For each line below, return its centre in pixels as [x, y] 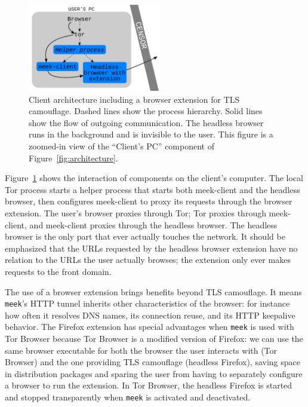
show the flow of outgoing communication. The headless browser [146, 122]
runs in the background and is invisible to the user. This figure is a [151, 134]
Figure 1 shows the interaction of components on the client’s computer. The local [154, 178]
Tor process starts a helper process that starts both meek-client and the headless [153, 189]
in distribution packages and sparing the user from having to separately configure [154, 373]
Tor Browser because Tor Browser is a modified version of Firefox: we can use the [154, 338]
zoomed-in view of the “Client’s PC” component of [121, 146]
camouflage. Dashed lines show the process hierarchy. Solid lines [146, 111]
